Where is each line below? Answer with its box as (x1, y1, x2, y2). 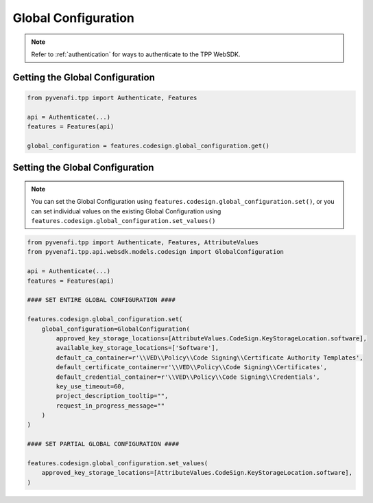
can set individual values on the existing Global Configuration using (31, 207, 221, 215)
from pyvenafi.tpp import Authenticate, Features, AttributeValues (27, 239, 259, 246)
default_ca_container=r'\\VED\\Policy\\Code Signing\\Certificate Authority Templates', (56, 353, 363, 362)
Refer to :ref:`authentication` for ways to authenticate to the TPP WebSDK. (31, 50, 241, 58)
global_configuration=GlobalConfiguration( (41, 325, 190, 333)
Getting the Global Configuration (12, 71, 156, 83)
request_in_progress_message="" (56, 401, 165, 410)
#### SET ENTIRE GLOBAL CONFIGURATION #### (27, 296, 176, 304)
